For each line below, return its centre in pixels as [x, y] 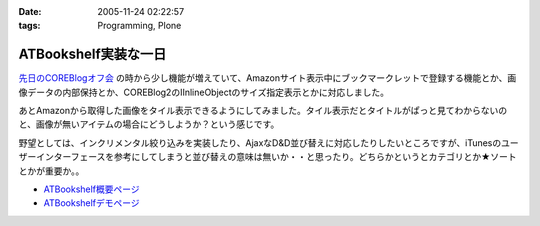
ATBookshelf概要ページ [91, 189]
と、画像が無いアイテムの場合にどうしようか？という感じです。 [149, 124]
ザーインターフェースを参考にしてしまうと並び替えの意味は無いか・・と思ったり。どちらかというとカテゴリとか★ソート [267, 157]
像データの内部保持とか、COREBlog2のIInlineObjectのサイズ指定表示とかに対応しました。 [204, 92]
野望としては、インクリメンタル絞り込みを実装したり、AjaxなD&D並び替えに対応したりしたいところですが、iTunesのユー [268, 142]
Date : [30, 11]
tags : [29, 26]
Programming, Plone [139, 26]
